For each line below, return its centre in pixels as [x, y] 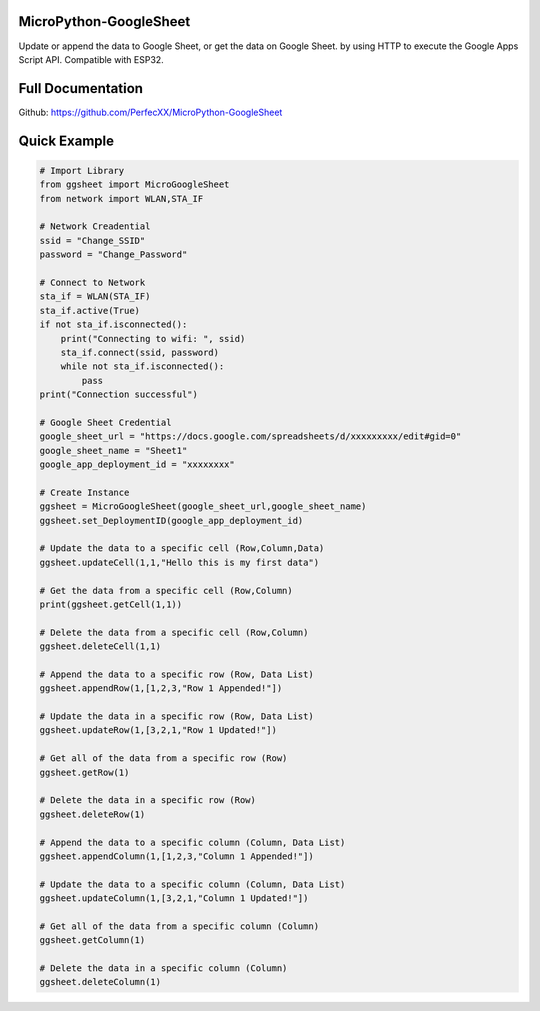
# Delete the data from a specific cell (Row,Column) [174, 632]
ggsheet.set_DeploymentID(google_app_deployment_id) [171, 520]
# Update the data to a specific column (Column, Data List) [192, 884]
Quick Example [66, 140]
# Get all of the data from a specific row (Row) [163, 758]
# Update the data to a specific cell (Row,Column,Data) [182, 548]
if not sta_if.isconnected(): [113, 324]
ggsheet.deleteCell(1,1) [100, 646]
